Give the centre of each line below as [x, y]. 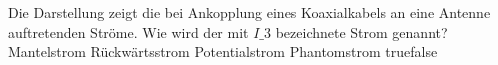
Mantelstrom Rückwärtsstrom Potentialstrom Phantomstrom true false [223, 51]
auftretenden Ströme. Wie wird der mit [128, 31]
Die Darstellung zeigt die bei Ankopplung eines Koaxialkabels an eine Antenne [249, 12]
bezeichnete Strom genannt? [361, 31]
